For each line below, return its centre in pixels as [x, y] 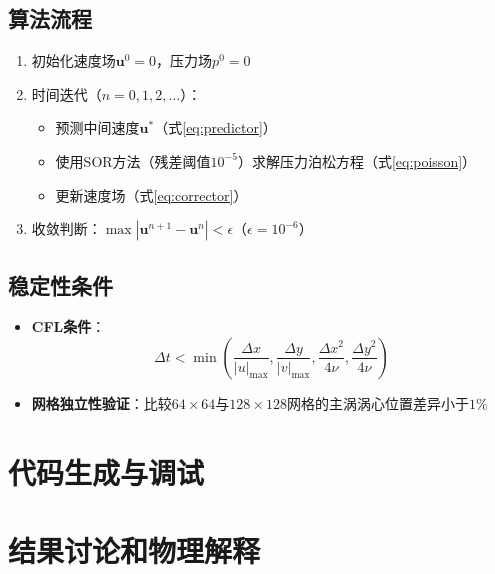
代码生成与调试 [106, 471]
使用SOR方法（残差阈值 [133, 160]
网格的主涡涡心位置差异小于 [377, 402]
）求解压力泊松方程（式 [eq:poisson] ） [357, 160]
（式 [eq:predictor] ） [215, 127]
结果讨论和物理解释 [134, 550]
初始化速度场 [73, 60]
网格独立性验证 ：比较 [101, 402]
